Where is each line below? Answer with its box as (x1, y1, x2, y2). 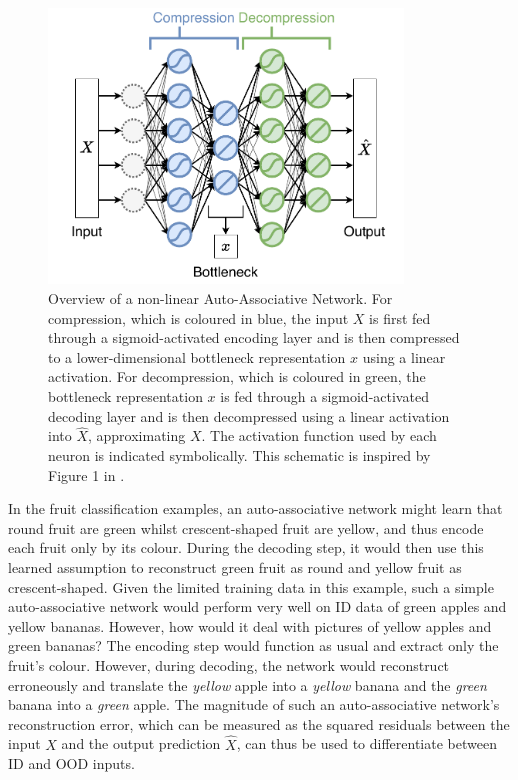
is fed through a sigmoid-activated (220, 386, 429, 407)
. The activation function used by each (201, 425, 437, 446)
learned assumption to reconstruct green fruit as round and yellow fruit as (8, 557, 462, 578)
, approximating (88, 425, 186, 446)
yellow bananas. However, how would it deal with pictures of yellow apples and (8, 615, 492, 636)
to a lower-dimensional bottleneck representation (48, 346, 346, 367)
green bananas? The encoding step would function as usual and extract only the (8, 635, 499, 656)
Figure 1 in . (48, 464, 125, 485)
